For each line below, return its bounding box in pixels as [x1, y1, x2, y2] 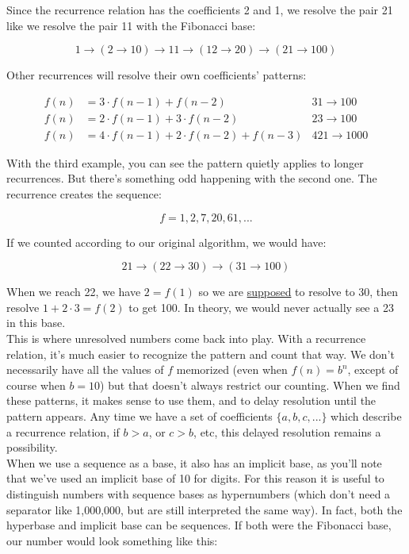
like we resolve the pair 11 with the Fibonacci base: [6, 17, 256, 33]
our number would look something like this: [6, 532, 218, 548]
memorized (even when [176, 361, 288, 378]
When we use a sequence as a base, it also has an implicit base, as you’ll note [6, 454, 382, 471]
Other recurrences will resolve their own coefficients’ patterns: [6, 67, 307, 83]
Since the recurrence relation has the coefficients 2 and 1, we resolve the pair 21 [6, 2, 393, 17]
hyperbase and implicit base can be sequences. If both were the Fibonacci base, [6, 517, 392, 533]
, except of [347, 361, 399, 378]
